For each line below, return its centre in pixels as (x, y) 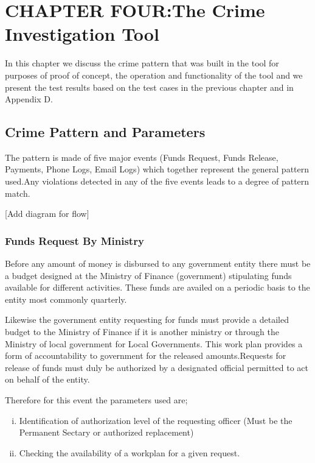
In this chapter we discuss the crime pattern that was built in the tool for (142, 63)
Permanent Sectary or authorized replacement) (106, 432)
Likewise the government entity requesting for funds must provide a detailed (147, 320)
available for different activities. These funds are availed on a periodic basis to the (157, 287)
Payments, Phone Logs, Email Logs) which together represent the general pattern (157, 169)
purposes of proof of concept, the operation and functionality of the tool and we (154, 75)
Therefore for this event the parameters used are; (96, 400)
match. (18, 193)
